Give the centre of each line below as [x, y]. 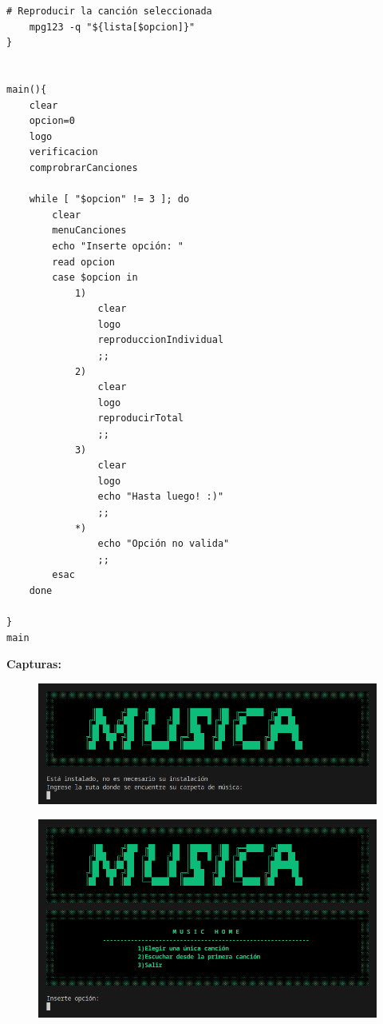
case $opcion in [95, 278]
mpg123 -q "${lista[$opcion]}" [112, 27]
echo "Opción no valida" [164, 544]
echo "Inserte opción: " [118, 246]
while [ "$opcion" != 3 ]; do [109, 199]
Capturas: [34, 664]
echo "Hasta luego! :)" [161, 497]
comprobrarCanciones [83, 167]
